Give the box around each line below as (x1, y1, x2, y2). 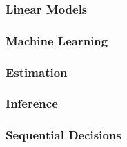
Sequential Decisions (6, 126, 121, 144)
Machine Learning (6, 32, 108, 49)
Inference (6, 95, 58, 112)
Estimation (6, 63, 68, 80)
